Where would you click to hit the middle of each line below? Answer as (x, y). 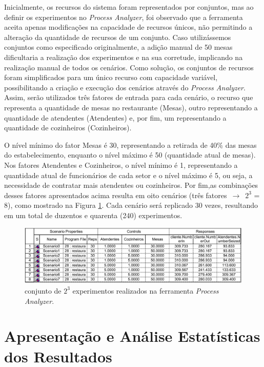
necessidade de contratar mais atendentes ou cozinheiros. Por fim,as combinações (131, 185)
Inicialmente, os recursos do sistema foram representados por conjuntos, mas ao (129, 7)
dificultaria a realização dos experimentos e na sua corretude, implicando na (124, 57)
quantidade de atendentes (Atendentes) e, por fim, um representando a (115, 117)
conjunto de (43, 290)
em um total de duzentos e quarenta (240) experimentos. (93, 215)
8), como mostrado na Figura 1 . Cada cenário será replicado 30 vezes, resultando (131, 205)
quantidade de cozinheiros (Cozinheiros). (68, 128)
